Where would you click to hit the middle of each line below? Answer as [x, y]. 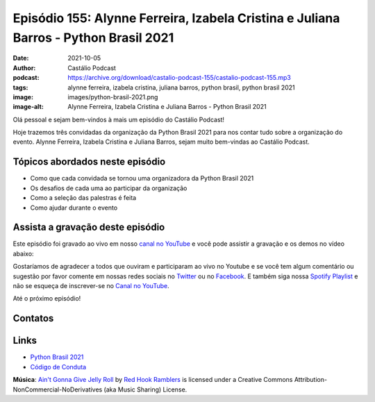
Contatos [33, 318]
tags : [20, 87]
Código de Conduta [58, 367]
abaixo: [23, 253]
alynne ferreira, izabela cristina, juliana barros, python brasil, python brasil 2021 [181, 87]
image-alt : [28, 107]
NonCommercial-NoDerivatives [58, 390]
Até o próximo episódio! [47, 299]
